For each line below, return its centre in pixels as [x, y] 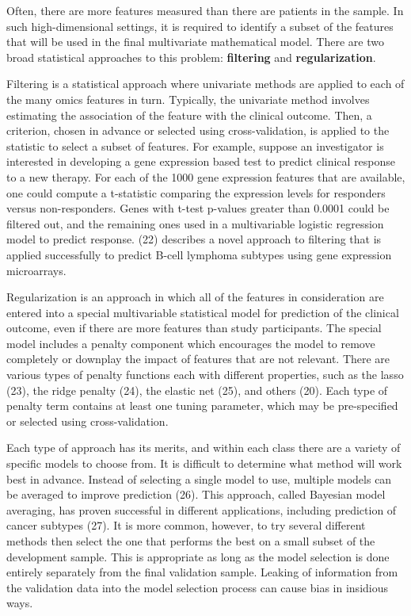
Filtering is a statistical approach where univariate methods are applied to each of [205, 84]
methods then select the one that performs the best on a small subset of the [191, 541]
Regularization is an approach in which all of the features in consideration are [195, 297]
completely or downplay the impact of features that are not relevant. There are [198, 359]
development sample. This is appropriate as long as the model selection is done [198, 556]
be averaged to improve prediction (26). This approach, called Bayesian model [196, 494]
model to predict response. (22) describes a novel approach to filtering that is [194, 239]
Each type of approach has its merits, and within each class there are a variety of [204, 448]
